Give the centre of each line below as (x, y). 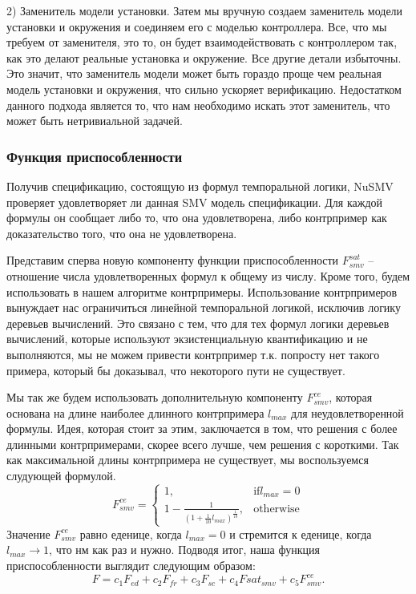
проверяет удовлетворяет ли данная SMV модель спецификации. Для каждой (195, 202)
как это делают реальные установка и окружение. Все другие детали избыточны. (204, 57)
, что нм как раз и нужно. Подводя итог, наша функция (184, 550)
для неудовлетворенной (347, 412)
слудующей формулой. (61, 476)
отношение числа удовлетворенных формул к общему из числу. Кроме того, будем (208, 275)
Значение (28, 533)
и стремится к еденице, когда (301, 533)
